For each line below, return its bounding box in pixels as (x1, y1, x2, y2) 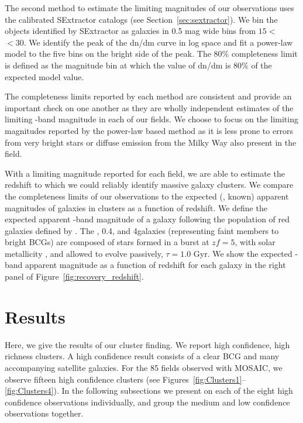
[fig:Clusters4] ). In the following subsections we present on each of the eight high (5, 384, 293, 397)
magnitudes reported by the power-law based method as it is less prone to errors (5, 124, 294, 136)
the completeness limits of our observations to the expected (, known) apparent (5, 190, 289, 202)
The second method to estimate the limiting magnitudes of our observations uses (5, 2, 294, 13)
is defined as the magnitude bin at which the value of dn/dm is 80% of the (5, 59, 272, 71)
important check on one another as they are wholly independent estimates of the (5, 101, 294, 114)
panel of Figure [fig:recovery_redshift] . (5, 270, 144, 283)
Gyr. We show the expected (193, 247, 292, 259)
